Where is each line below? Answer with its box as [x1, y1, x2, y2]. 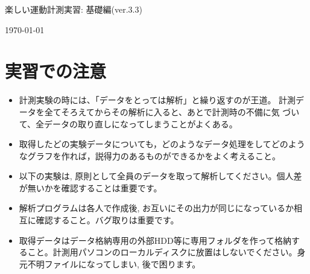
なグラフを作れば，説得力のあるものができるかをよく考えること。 [19, 149, 281, 162]
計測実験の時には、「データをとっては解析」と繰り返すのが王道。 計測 [19, 94, 296, 106]
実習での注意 [5, 59, 107, 83]
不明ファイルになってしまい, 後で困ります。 [27, 257, 201, 270]
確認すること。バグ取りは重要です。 [36, 214, 179, 226]
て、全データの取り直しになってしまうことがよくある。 [19, 117, 238, 130]
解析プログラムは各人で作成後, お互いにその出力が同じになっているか [19, 202, 294, 214]
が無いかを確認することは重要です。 [19, 181, 162, 194]
